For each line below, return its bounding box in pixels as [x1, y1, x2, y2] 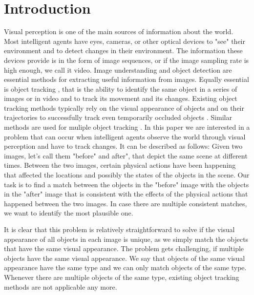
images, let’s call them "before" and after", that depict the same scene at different [4, 150, 248, 160]
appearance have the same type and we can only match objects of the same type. [4, 262, 247, 273]
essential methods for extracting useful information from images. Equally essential [4, 74, 249, 84]
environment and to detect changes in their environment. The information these [4, 45, 243, 56]
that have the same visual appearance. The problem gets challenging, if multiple [4, 243, 244, 254]
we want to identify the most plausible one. [4, 208, 133, 218]
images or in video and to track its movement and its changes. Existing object [4, 93, 237, 103]
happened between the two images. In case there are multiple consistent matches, [4, 198, 247, 208]
